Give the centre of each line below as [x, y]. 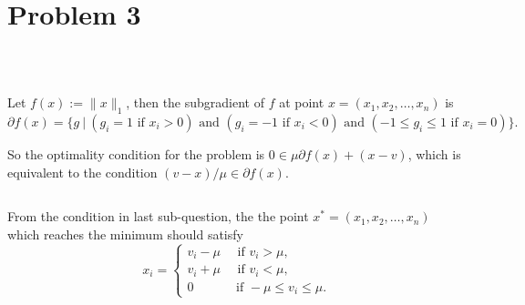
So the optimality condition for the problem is [136, 153]
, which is [434, 153]
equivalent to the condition [82, 172]
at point [302, 102]
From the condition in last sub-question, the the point [158, 216]
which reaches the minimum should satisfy [125, 234]
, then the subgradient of [195, 102]
